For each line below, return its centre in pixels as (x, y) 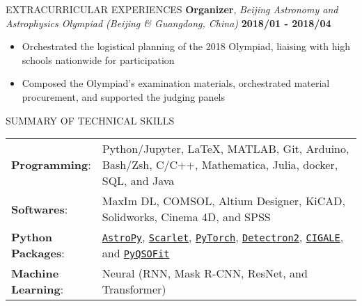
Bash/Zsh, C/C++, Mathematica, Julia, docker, (220, 165)
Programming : (51, 165)
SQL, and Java (138, 181)
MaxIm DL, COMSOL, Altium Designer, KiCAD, (223, 201)
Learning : (38, 289)
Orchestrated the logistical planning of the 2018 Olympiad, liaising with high (186, 46)
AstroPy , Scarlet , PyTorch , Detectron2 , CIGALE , (223, 237)
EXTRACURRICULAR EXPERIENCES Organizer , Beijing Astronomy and (172, 9)
